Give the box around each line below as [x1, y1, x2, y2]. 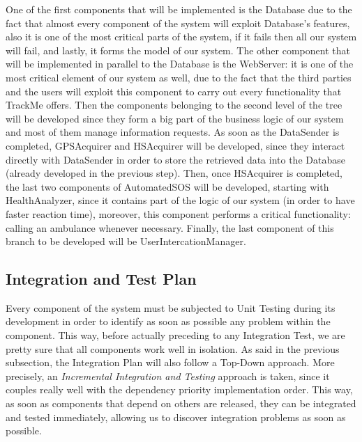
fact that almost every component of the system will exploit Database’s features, [6, 15, 350, 30]
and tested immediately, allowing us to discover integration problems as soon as [6, 409, 346, 424]
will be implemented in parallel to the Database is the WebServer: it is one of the [6, 56, 354, 71]
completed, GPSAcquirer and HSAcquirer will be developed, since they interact [6, 138, 345, 152]
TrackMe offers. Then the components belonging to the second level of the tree [6, 97, 342, 112]
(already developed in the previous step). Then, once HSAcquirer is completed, [6, 166, 342, 180]
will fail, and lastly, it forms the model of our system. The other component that [6, 42, 350, 57]
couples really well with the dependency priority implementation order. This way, [6, 382, 353, 397]
